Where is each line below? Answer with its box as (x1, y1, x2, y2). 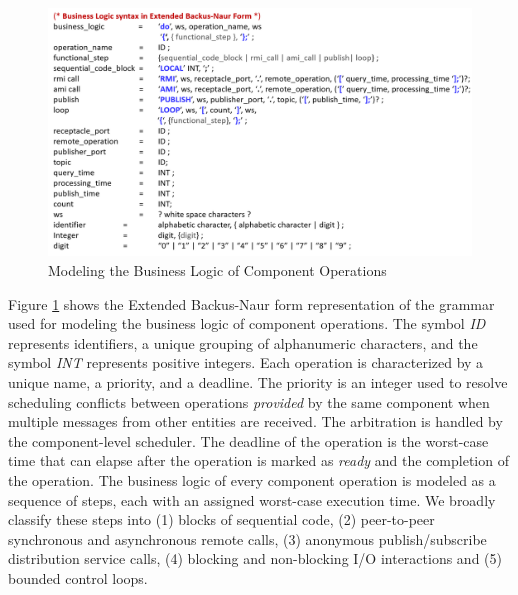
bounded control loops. (8, 567, 148, 588)
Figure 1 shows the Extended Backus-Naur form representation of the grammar (8, 293, 495, 314)
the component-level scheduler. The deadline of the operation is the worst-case (8, 430, 489, 451)
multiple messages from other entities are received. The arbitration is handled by (8, 411, 503, 432)
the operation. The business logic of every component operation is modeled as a (8, 469, 496, 490)
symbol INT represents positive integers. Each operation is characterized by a (8, 352, 484, 373)
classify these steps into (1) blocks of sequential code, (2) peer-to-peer (8, 509, 435, 530)
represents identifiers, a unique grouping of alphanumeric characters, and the (8, 332, 478, 353)
